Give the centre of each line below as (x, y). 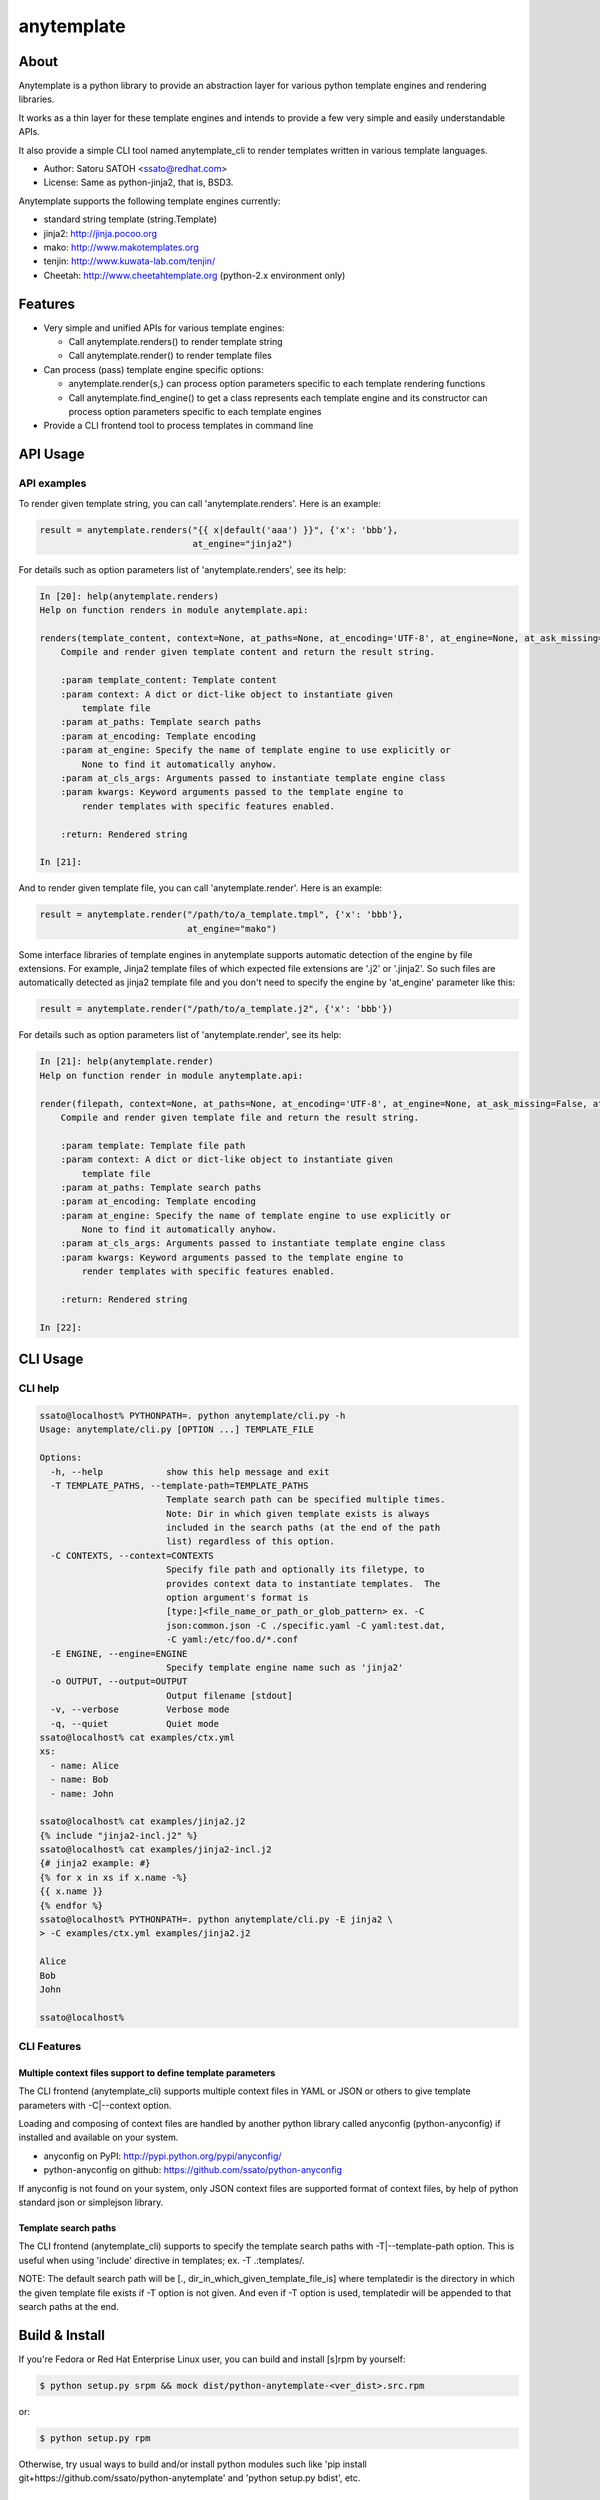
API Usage (51, 454)
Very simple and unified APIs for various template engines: (164, 327)
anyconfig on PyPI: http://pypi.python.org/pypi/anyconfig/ (162, 2156)
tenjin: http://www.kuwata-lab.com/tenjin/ (129, 261)
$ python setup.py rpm (95, 2438)
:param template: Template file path (153, 1145)
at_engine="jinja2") (243, 543)
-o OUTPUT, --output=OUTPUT (119, 1681)
